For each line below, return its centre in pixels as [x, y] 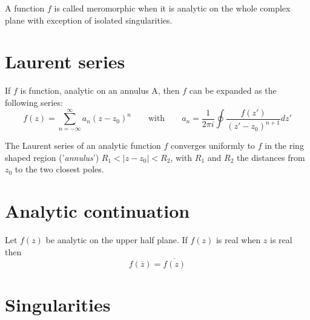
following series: [34, 102]
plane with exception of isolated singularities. [89, 20]
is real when [238, 240]
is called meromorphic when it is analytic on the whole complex [172, 8]
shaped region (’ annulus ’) [52, 157]
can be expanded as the [233, 90]
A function [25, 8]
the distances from [271, 157]
